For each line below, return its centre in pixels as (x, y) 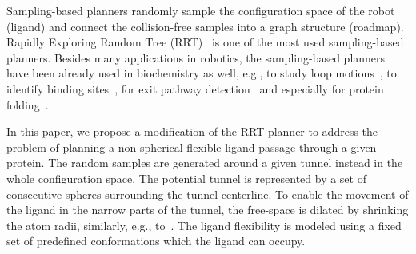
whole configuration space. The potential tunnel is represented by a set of (186, 178)
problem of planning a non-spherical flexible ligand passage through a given (192, 147)
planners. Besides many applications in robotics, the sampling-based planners (196, 57)
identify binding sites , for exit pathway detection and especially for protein (195, 88)
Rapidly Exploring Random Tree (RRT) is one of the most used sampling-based (205, 42)
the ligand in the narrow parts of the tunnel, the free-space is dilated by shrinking (208, 210)
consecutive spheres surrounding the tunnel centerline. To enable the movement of (208, 194)
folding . (28, 104)
